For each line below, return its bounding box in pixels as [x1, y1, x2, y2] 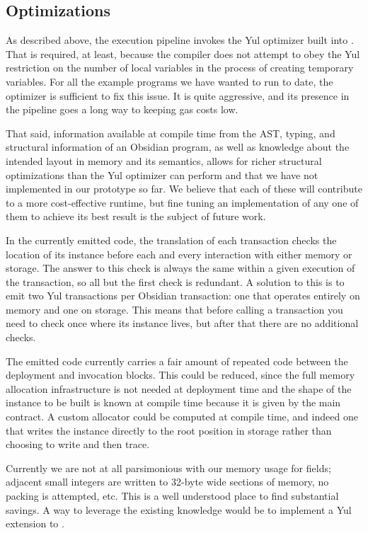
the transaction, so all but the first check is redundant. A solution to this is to [6, 274, 345, 289]
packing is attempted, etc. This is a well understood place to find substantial [6, 488, 339, 503]
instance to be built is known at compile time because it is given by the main [6, 395, 341, 410]
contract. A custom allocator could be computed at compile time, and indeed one [6, 409, 358, 424]
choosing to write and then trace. [6, 437, 150, 452]
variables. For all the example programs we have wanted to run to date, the [6, 74, 333, 88]
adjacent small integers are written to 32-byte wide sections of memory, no [6, 474, 329, 489]
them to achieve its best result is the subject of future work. [6, 209, 266, 224]
